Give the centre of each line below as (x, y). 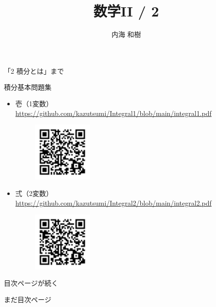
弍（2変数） (34, 193)
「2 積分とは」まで (34, 71)
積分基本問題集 (28, 87)
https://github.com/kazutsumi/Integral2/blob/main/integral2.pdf (113, 202)
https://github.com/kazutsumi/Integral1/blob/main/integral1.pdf (113, 113)
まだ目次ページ (28, 299)
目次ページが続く (31, 283)
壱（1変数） (34, 103)
